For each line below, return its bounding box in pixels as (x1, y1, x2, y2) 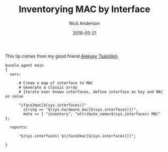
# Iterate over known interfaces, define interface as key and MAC (18, 89, 163, 94)
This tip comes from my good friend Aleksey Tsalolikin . (5, 53, 119, 59)
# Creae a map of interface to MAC (18, 80, 94, 85)
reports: (10, 125, 28, 130)
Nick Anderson (69, 20, 100, 26)
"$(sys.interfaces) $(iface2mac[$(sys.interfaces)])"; (18, 133, 136, 138)
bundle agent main (5, 63, 44, 68)
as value (5, 93, 24, 99)
